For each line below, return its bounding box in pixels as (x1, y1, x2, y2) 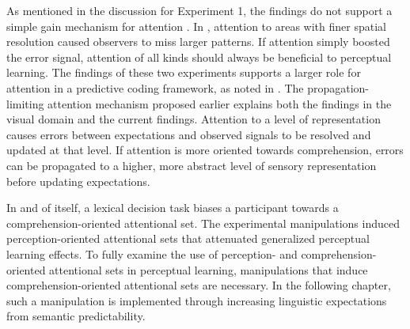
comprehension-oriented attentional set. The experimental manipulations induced (6, 214, 400, 231)
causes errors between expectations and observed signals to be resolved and (6, 126, 371, 142)
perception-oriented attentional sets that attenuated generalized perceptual (6, 230, 370, 247)
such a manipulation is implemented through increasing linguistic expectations (6, 292, 387, 308)
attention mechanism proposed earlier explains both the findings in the (47, 95, 392, 112)
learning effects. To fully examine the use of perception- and (6, 245, 298, 262)
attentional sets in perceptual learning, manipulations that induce (49, 261, 368, 278)
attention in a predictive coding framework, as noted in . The (6, 79, 304, 96)
